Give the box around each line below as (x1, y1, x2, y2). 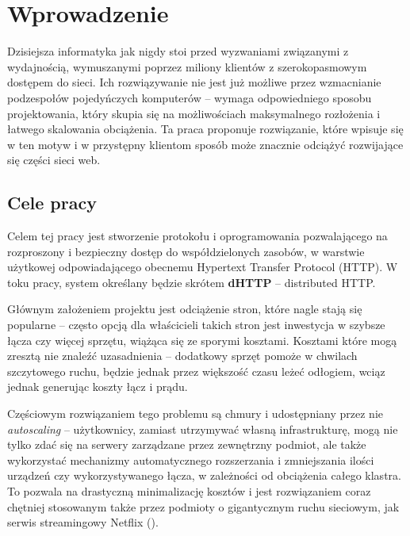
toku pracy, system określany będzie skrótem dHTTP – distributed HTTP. (7, 274, 376, 290)
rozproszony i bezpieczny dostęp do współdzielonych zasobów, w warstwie (7, 243, 365, 259)
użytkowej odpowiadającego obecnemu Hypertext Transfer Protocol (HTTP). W (7, 258, 398, 275)
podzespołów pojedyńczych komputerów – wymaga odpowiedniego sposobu (7, 89, 372, 105)
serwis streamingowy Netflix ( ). (7, 514, 159, 530)
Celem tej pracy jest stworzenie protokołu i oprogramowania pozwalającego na (7, 228, 388, 244)
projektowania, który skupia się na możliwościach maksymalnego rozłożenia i (7, 105, 381, 121)
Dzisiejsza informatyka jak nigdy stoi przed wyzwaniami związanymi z (7, 43, 349, 59)
